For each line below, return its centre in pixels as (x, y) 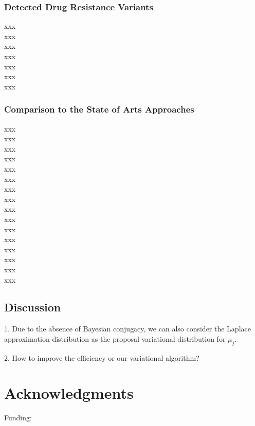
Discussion (33, 307)
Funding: (18, 418)
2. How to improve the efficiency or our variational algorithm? (102, 357)
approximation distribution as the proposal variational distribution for (115, 338)
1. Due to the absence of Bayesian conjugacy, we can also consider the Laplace (128, 329)
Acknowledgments (69, 393)
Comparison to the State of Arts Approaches (99, 109)
